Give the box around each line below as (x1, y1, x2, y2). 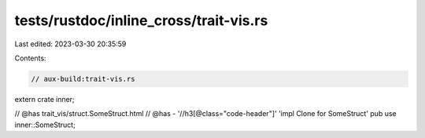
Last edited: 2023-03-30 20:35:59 (14, 39, 127, 49)
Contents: (14, 53, 46, 63)
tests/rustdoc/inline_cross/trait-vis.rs (14, 12, 268, 29)
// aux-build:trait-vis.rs (31, 74, 135, 83)
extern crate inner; (14, 94, 75, 103)
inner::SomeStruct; (14, 120, 76, 129)
